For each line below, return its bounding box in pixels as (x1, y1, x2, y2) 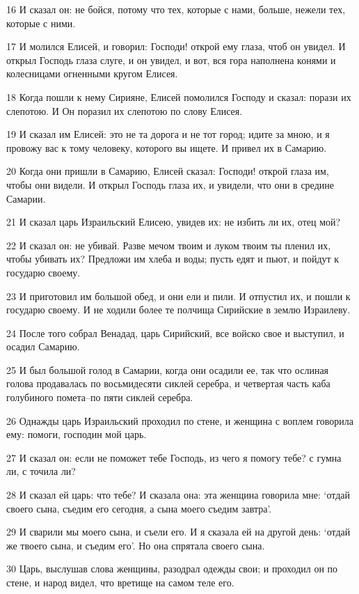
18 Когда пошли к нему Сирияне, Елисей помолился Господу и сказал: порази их (6, 89, 351, 104)
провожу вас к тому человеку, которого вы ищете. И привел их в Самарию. (6, 140, 327, 155)
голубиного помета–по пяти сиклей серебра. (6, 390, 193, 405)
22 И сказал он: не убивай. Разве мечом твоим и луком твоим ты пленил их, (6, 237, 331, 252)
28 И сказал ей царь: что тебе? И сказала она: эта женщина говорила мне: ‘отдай (6, 487, 351, 502)
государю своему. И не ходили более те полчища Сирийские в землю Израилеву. (6, 302, 351, 317)
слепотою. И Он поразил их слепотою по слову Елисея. (6, 103, 243, 118)
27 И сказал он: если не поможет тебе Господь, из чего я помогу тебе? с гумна (6, 450, 342, 464)
